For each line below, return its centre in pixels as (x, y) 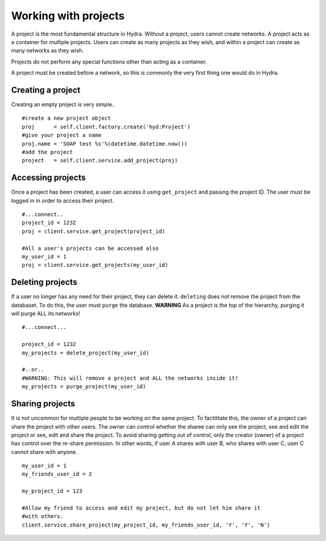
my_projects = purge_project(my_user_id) (84, 387)
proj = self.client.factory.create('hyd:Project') (106, 126)
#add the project (47, 152)
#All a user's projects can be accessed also (91, 248)
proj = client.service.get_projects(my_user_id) (95, 265)
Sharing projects (43, 404)
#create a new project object (67, 118)
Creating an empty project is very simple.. (63, 104)
